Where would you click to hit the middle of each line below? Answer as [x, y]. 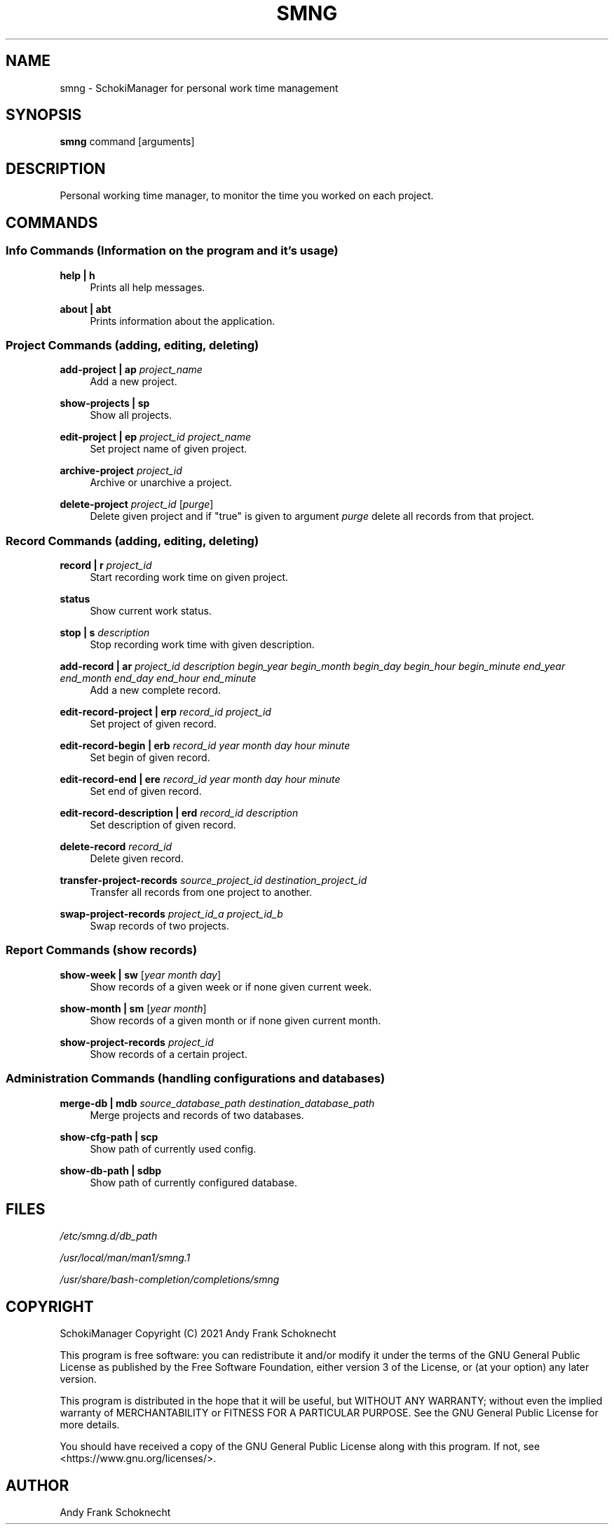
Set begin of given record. [150, 757]
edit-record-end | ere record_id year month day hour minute [200, 779]
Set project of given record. [153, 724]
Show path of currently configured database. [194, 1182]
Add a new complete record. [156, 690]
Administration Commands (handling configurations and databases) [196, 1079]
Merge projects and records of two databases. [197, 1115]
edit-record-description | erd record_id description [179, 813]
